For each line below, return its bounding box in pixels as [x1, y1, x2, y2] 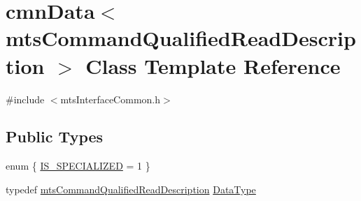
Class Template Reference [85, 51, 341, 80]
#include [6, 91, 45, 106]
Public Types [6, 126, 104, 147]
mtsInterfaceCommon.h [60, 91, 160, 106]
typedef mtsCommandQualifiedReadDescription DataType [6, 181, 256, 196]
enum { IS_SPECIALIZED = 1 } [6, 158, 150, 173]
